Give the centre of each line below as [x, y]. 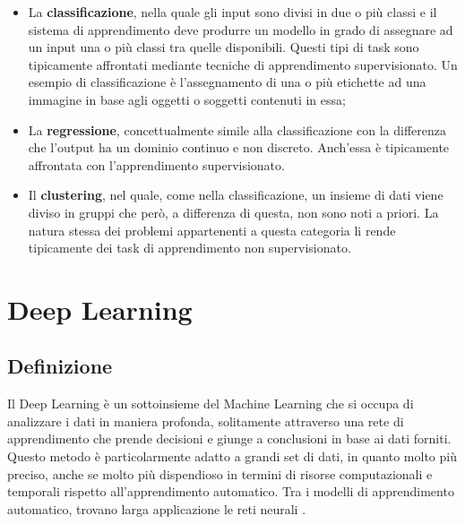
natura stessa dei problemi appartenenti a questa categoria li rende [212, 230]
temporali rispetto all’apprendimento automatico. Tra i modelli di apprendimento [231, 491]
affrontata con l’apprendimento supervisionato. [156, 164]
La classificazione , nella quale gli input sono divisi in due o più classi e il [232, 12]
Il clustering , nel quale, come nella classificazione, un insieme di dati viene [236, 195]
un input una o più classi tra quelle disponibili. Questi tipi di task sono [224, 47]
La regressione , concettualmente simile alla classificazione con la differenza [237, 129]
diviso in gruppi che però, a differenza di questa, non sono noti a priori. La [233, 212]
